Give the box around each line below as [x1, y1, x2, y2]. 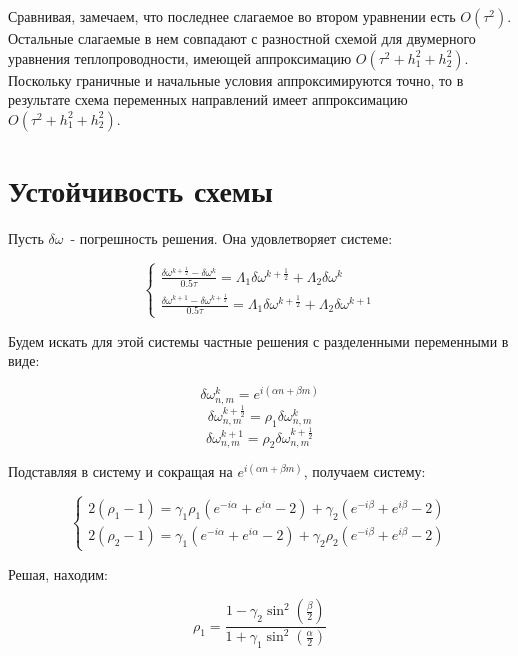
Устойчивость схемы [8, 169, 273, 210]
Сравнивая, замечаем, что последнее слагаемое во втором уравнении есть [8, 6, 456, 26]
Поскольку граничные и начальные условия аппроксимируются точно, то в [8, 69, 464, 90]
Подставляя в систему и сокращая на [8, 461, 233, 482]
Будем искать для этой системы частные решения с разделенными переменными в [8, 330, 509, 351]
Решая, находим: [8, 563, 108, 584]
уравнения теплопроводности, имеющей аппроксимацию [8, 47, 352, 68]
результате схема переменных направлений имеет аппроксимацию [8, 89, 408, 110]
